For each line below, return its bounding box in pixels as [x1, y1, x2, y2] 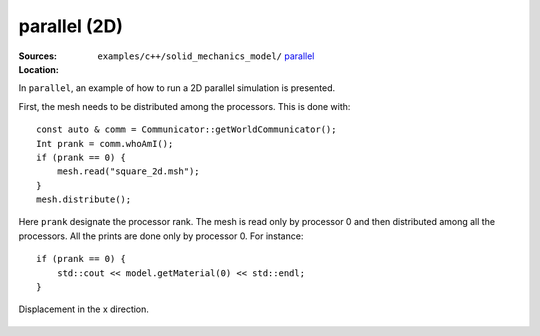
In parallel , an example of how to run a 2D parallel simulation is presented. [18, 82, 336, 94]
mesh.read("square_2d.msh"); [56, 166, 200, 177]
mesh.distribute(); [36, 194, 132, 205]
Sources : [18, 50, 57, 62]
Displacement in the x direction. [18, 303, 150, 315]
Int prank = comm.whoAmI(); [36, 138, 174, 149]
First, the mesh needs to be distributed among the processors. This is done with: [18, 100, 351, 112]
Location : [18, 63, 59, 75]
